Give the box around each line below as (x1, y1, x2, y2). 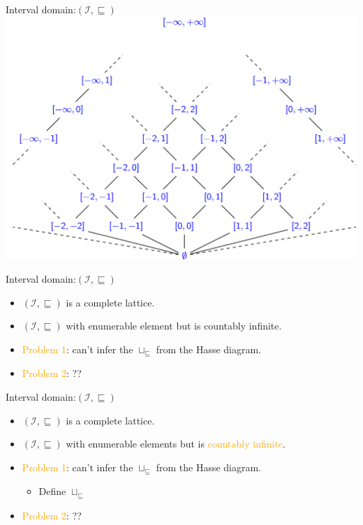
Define (38, 484, 66, 498)
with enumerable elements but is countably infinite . (66, 436, 286, 451)
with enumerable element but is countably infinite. (66, 318, 282, 333)
